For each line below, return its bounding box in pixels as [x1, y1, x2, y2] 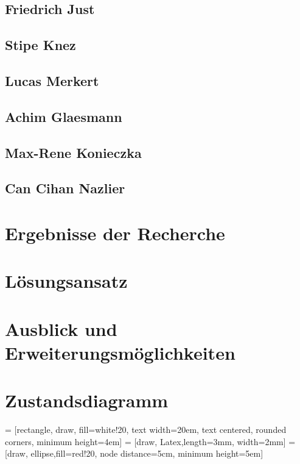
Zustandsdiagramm [5, 388, 169, 413]
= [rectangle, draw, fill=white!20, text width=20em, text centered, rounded [5, 423, 287, 436]
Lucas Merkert [5, 71, 99, 90]
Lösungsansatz [5, 268, 128, 293]
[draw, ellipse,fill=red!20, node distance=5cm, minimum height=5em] [5, 447, 263, 460]
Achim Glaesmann [5, 107, 122, 126]
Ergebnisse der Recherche [5, 220, 225, 245]
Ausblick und [5, 316, 117, 341]
